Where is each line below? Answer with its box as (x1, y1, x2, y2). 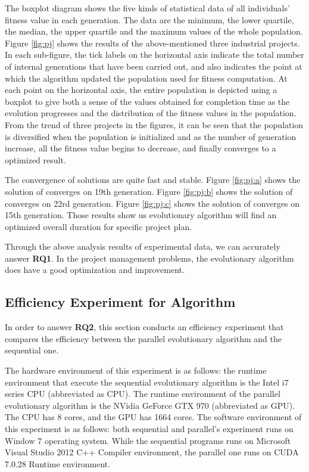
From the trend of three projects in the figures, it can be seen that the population (5, 118, 304, 131)
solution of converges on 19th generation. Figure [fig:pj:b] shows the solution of (5, 185, 293, 197)
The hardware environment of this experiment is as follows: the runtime (5, 364, 267, 377)
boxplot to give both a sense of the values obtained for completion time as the (5, 95, 290, 107)
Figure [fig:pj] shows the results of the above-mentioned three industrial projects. (5, 36, 300, 49)
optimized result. (5, 153, 66, 166)
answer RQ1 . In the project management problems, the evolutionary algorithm (5, 251, 294, 264)
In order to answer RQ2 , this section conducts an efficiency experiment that (5, 321, 284, 333)
